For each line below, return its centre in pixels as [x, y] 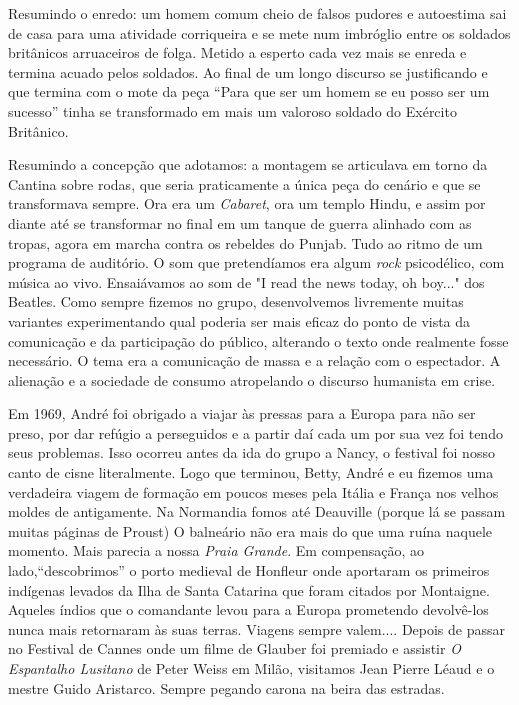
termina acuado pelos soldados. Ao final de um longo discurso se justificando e [248, 71]
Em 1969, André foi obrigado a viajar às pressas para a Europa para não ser [242, 413]
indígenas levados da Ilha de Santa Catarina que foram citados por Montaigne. [249, 589]
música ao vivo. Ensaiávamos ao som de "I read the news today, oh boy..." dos [246, 281]
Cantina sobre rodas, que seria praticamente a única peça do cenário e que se [244, 183]
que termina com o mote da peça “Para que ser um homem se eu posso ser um [249, 91]
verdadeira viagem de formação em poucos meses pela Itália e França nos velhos [253, 491]
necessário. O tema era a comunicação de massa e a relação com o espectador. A [254, 360]
